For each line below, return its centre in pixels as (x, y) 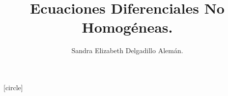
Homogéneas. (127, 27)
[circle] (13, 87)
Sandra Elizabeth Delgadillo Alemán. (127, 50)
